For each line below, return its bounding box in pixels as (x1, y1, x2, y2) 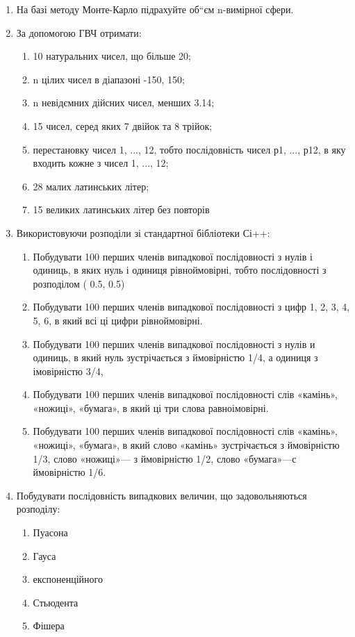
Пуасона (33, 525, 68, 540)
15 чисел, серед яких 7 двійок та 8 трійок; (33, 118, 213, 133)
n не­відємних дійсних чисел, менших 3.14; (33, 95, 215, 110)
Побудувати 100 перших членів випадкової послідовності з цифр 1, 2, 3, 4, (33, 299, 350, 314)
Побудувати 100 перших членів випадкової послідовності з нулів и (33, 336, 315, 351)
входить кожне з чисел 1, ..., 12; (33, 156, 169, 170)
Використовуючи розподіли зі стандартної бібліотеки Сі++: (16, 225, 270, 240)
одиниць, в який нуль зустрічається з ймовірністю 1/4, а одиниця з (33, 350, 318, 365)
